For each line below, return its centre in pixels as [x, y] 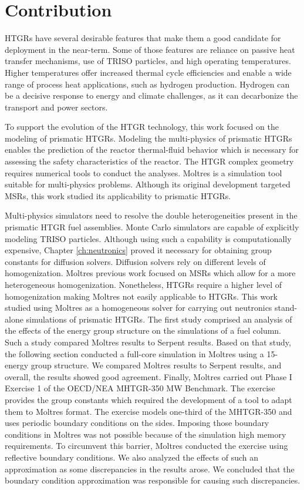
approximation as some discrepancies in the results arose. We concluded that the [150, 469]
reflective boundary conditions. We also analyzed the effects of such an [132, 457]
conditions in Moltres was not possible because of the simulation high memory [146, 434]
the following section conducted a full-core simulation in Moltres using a [134, 353]
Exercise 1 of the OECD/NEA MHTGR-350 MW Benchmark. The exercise [140, 388]
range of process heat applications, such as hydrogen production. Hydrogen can [147, 84]
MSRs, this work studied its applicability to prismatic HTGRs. [118, 195]
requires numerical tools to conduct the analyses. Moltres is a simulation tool [143, 172]
